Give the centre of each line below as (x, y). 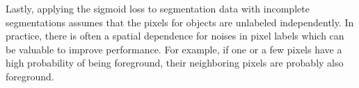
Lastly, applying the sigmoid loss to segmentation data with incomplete (158, 8)
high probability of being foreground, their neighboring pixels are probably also (175, 63)
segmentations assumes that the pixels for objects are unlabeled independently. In (180, 22)
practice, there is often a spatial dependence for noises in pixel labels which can (175, 36)
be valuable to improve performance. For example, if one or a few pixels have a (174, 49)
